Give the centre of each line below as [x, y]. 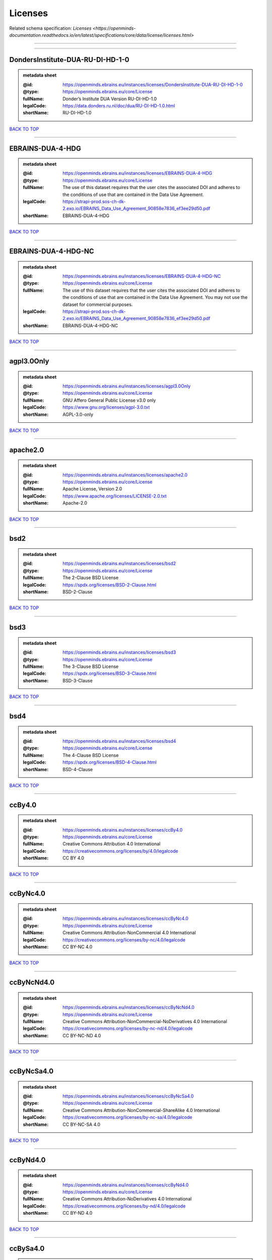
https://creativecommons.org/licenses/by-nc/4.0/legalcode [124, 939]
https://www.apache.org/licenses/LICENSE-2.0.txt [115, 496]
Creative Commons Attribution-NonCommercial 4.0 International [129, 933]
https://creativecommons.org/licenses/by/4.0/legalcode [120, 851]
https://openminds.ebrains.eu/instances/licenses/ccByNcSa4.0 [128, 1096]
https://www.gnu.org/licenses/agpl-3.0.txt [106, 407]
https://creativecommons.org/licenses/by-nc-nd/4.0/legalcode [128, 1029]
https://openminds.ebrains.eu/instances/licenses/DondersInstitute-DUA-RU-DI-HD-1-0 [153, 84]
